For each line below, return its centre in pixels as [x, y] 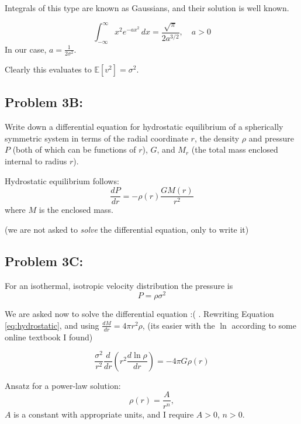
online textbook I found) [49, 337]
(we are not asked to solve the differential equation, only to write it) [127, 229]
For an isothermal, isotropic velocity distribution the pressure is [119, 285]
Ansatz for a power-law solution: [63, 385]
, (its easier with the [179, 325]
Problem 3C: [44, 261]
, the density [217, 138]
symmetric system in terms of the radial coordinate [96, 138]
